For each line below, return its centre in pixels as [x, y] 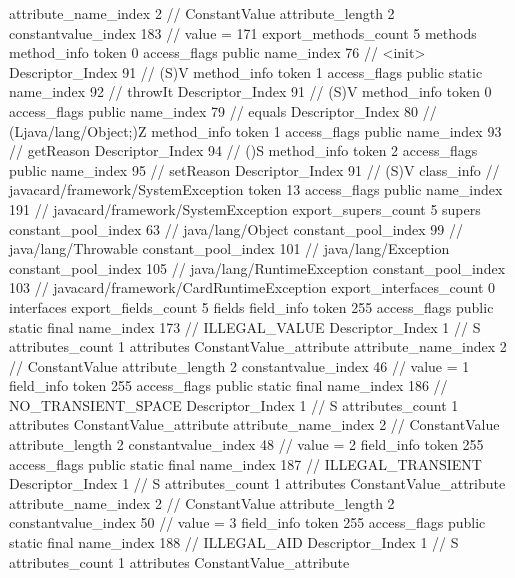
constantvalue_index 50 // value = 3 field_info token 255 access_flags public [247, 522]
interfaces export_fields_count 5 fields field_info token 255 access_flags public [251, 306]
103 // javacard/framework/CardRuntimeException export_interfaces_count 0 [252, 287]
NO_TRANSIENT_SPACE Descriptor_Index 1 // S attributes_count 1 [234, 404]
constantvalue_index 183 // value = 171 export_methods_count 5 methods [243, 32]
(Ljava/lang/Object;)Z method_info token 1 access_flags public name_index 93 [255, 130]
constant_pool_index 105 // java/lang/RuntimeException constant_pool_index [257, 267]
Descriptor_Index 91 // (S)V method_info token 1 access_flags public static [246, 71]
